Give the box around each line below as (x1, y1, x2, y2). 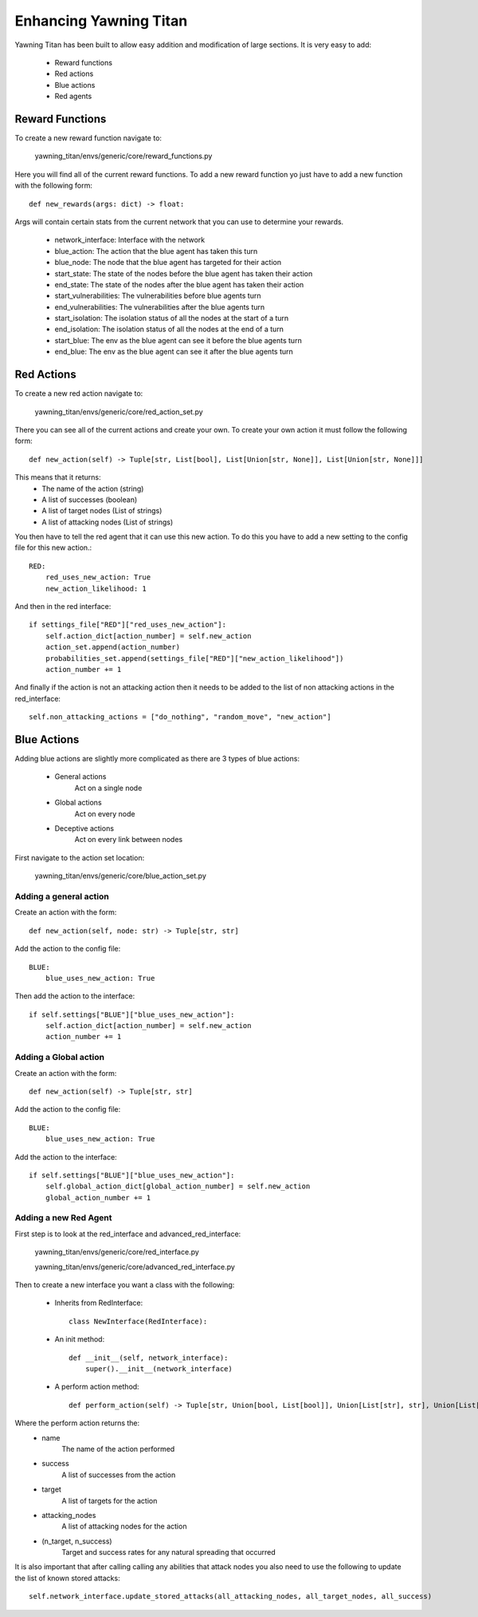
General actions (54, 772, 107, 781)
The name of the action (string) (41, 484, 144, 493)
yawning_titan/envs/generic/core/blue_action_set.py (34, 871, 207, 881)
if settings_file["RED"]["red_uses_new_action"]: (29, 620, 227, 630)
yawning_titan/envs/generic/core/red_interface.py (34, 1247, 199, 1257)
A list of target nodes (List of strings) (41, 506, 163, 516)
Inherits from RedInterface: (54, 1298, 143, 1308)
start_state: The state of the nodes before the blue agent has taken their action (54, 268, 313, 279)
